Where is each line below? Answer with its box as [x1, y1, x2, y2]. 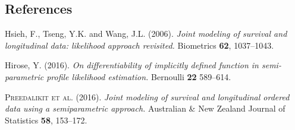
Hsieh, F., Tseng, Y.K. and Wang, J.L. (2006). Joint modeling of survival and [5, 27, 287, 40]
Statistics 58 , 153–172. [5, 113, 87, 126]
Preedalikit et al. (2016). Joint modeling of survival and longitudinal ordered [5, 90, 290, 103]
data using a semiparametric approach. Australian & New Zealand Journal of [5, 102, 285, 115]
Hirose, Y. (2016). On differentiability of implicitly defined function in [5, 59, 259, 71]
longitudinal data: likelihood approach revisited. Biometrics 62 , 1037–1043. [5, 39, 274, 51]
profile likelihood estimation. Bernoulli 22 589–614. [46, 70, 231, 83]
